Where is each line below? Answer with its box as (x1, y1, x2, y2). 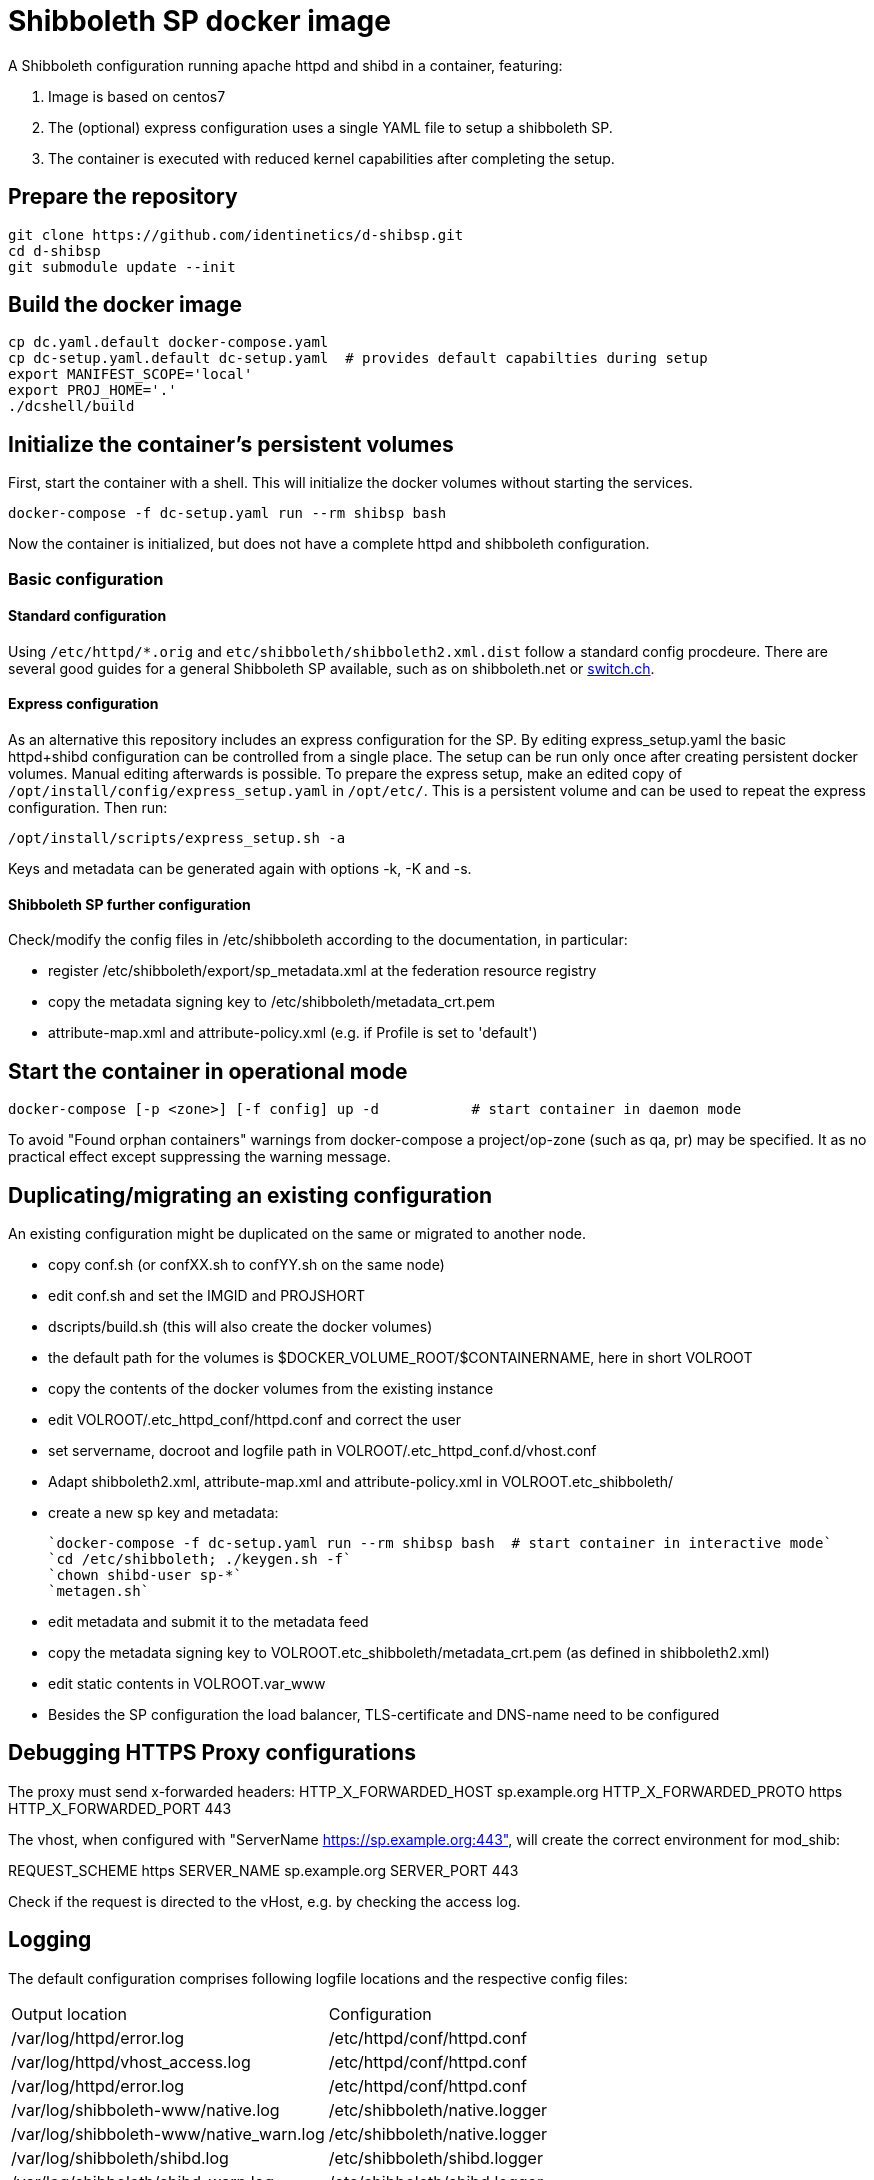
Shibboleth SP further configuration (8, 895, 251, 913)
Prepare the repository (8, 184, 238, 210)
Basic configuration (8, 568, 164, 589)
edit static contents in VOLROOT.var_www (48, 1675, 326, 1692)
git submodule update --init (8, 258, 236, 275)
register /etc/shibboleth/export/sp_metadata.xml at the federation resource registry (48, 962, 597, 980)
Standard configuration (8, 607, 167, 625)
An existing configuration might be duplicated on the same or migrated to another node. (8, 1225, 586, 1242)
